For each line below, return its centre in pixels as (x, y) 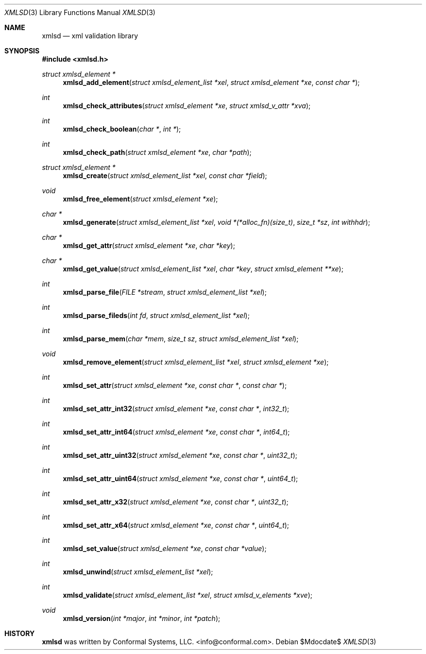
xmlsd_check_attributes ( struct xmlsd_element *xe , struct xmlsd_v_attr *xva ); (187, 106)
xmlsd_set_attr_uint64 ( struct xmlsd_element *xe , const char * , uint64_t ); (180, 478)
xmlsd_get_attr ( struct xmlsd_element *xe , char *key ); (149, 245)
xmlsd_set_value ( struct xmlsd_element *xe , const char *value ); (165, 548)
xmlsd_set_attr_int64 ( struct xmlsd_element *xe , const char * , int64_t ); (176, 432)
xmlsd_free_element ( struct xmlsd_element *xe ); (140, 199)
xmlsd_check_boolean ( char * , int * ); (122, 129)
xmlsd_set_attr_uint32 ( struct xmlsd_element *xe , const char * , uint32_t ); (180, 455)
